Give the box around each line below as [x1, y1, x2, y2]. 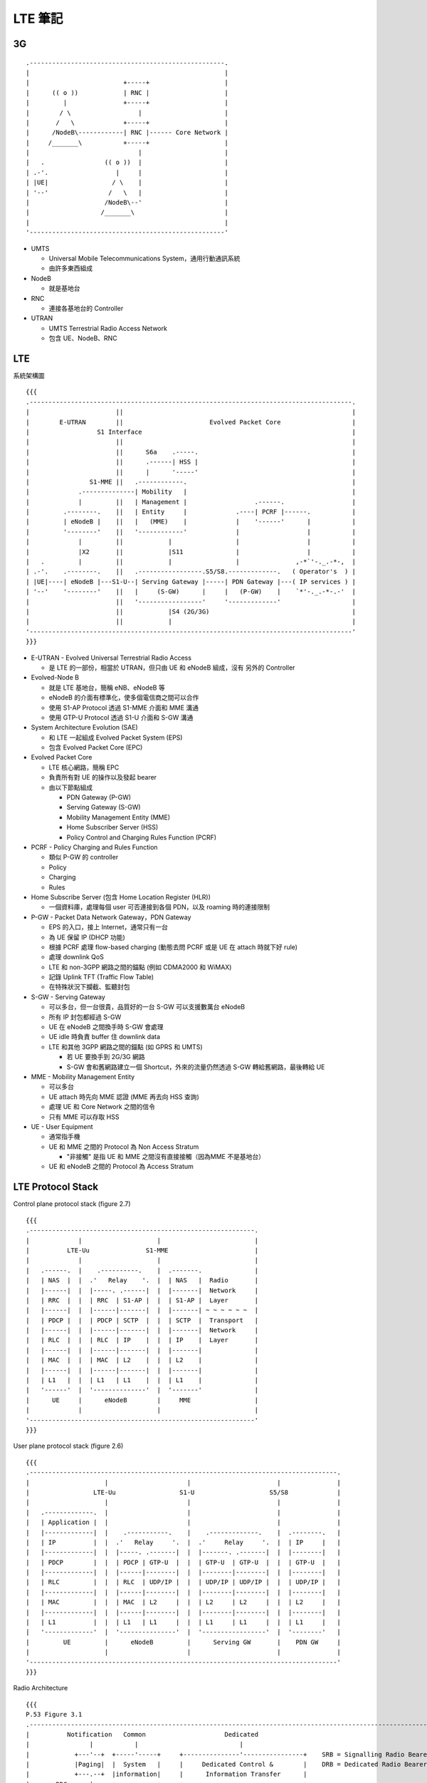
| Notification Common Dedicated [26, 1730, 259, 1738]
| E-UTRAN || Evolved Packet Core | [26, 418, 356, 426]
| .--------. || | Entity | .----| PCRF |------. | [26, 508, 356, 516]
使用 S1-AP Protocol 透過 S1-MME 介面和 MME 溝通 [48, 703, 199, 712]
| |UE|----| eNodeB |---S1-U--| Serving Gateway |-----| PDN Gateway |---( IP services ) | [26, 578, 356, 586]
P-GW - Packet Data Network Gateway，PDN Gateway [31, 913, 191, 921]
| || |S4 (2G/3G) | [26, 608, 356, 615]
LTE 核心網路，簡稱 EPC [48, 763, 120, 772]
